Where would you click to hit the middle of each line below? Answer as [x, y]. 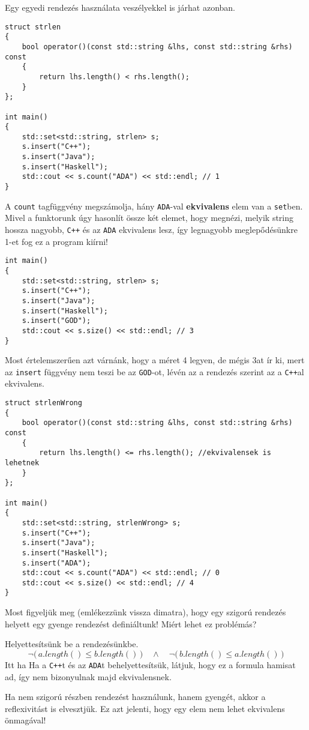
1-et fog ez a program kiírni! [57, 241]
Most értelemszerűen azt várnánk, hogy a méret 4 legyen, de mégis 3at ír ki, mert [155, 360]
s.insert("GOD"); [56, 321]
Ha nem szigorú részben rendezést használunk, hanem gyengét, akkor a [135, 697]
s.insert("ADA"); [56, 563]
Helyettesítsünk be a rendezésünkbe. [72, 644]
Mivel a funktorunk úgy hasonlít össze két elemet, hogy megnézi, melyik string [149, 218]
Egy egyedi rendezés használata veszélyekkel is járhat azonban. [120, 7]
